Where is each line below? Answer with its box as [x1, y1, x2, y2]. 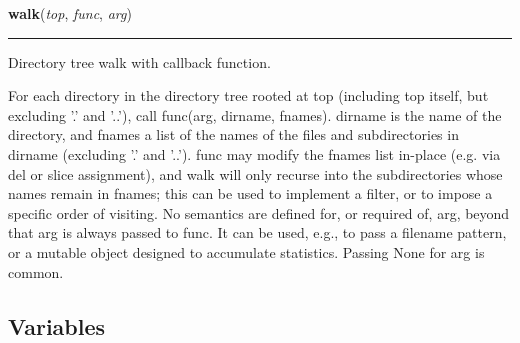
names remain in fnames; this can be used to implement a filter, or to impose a [8, 183, 493, 204]
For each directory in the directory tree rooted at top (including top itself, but [8, 85, 489, 106]
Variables [8, 310, 106, 341]
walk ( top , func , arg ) [8, 3, 132, 23]
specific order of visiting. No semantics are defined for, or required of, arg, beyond [8, 202, 510, 223]
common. [8, 261, 64, 282]
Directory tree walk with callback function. [8, 51, 271, 72]
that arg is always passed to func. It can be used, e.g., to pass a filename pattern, [8, 222, 507, 243]
